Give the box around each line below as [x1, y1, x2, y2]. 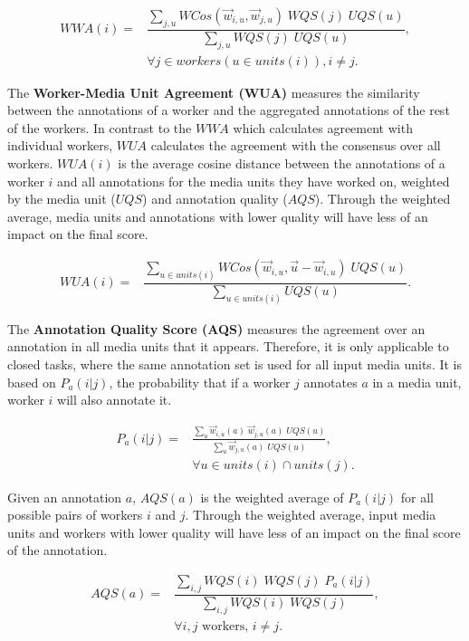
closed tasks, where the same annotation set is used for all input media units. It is [7, 355, 463, 373]
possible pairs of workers [7, 505, 143, 524]
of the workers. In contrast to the [7, 118, 192, 137]
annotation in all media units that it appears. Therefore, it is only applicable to [7, 337, 449, 356]
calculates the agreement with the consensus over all [150, 136, 441, 155]
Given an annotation [7, 487, 122, 506]
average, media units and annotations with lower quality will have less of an [7, 206, 428, 225]
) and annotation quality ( [142, 189, 288, 208]
